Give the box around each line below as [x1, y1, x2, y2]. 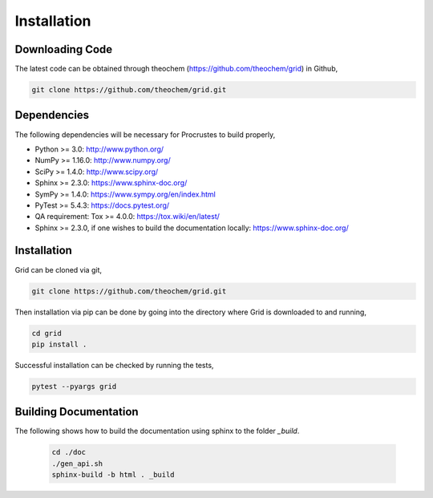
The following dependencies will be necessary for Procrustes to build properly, [14, 129, 276, 140]
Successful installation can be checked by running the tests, [14, 360, 214, 370]
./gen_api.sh [51, 459, 103, 468]
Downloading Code [14, 43, 113, 56]
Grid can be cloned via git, [14, 265, 103, 274]
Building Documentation [14, 405, 140, 419]
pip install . [31, 339, 87, 349]
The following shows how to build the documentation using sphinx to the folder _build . [14, 426, 300, 436]
